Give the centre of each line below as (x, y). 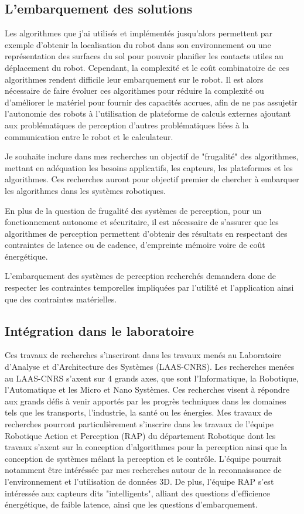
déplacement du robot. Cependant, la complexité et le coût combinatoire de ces (147, 67)
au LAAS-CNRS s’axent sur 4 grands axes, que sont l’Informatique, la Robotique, (152, 378)
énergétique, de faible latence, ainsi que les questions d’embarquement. (131, 504)
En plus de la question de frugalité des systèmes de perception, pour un (133, 210)
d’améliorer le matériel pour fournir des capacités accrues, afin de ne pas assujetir (151, 102)
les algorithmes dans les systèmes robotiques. (85, 190)
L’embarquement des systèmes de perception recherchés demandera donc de (141, 276)
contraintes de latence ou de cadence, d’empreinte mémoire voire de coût (135, 245)
